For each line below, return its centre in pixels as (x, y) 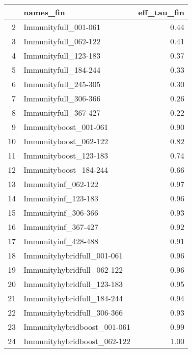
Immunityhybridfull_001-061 (73, 255)
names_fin (44, 12)
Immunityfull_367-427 (62, 112)
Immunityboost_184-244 (66, 170)
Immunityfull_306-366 (62, 98)
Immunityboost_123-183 (66, 155)
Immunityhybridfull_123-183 (73, 284)
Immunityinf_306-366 (61, 212)
